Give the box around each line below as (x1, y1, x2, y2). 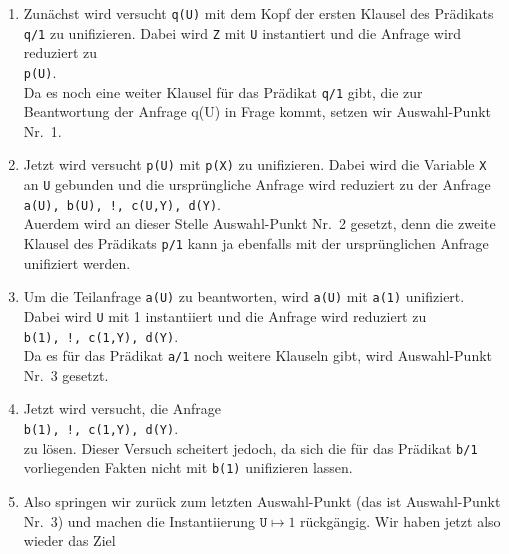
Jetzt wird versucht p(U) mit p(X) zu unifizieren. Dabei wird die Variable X (23, 154, 487, 175)
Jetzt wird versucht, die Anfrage (23, 398, 221, 419)
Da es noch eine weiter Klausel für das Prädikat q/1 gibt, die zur (23, 81, 423, 102)
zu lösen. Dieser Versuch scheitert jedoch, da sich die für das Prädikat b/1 (23, 437, 478, 458)
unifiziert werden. (23, 252, 131, 273)
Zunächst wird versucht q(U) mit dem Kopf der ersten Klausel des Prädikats (23, 3, 494, 23)
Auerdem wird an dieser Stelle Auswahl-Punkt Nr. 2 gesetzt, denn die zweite (23, 213, 496, 234)
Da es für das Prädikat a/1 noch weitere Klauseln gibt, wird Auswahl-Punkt (23, 345, 493, 366)
